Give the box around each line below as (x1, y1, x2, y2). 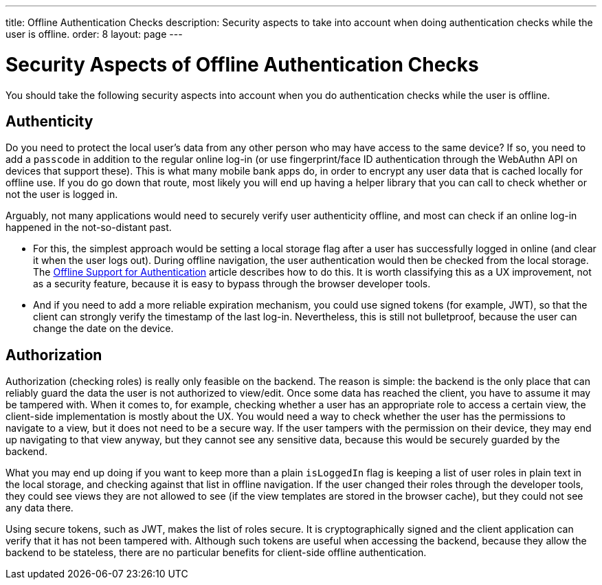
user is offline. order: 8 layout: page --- (5, 28, 183, 40)
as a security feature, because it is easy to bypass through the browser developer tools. (33, 278, 431, 290)
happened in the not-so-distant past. (5, 221, 172, 234)
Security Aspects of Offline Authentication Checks (5, 52, 479, 76)
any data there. (5, 502, 74, 514)
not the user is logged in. (5, 188, 118, 201)
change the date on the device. (33, 322, 174, 335)
